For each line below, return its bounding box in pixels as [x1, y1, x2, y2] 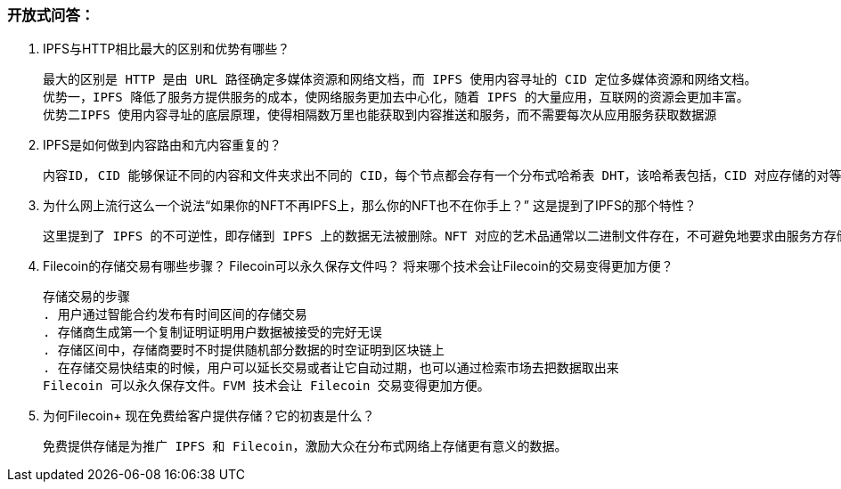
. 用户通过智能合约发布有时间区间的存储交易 [43, 307, 307, 322]
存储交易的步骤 [43, 289, 130, 305]
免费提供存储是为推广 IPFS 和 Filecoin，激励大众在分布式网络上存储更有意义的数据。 [43, 439, 567, 454]
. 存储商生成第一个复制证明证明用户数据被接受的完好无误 [43, 325, 382, 340]
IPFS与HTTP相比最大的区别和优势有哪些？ [43, 41, 290, 57]
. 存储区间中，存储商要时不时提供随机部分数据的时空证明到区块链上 [43, 343, 445, 358]
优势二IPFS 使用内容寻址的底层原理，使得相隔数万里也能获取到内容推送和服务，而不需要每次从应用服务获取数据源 [43, 108, 717, 123]
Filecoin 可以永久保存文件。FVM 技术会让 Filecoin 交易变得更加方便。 [43, 379, 490, 394]
